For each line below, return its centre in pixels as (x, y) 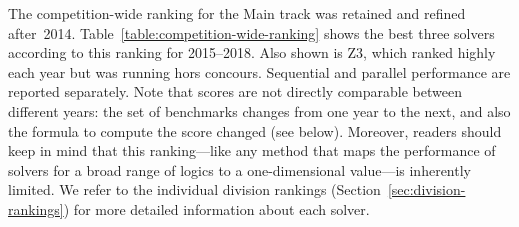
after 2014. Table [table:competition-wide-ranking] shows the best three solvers (251, 32)
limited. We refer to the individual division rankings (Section (194, 189)
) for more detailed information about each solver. (216, 208)
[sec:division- (426, 189)
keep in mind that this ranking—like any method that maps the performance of (252, 150)
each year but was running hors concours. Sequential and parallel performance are (259, 71)
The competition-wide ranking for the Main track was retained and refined (237, 13)
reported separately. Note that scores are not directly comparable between (235, 91)
